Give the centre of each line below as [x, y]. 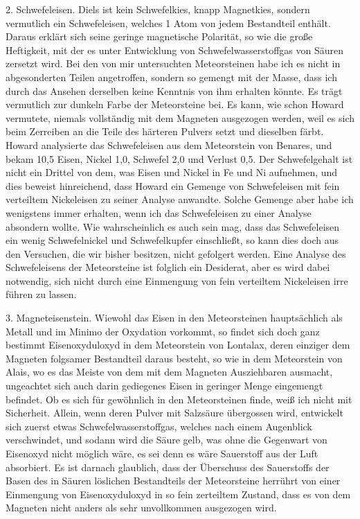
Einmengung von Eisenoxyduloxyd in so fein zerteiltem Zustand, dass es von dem [178, 494]
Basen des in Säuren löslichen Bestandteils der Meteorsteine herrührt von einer [173, 481]
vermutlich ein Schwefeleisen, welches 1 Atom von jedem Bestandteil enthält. [168, 23]
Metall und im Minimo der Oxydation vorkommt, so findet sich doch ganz [163, 331]
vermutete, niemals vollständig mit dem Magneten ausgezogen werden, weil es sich [180, 117]
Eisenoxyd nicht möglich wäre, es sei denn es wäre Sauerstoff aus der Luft [162, 453]
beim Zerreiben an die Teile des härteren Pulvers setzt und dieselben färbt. [165, 131]
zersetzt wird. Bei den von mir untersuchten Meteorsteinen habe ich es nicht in [173, 63]
